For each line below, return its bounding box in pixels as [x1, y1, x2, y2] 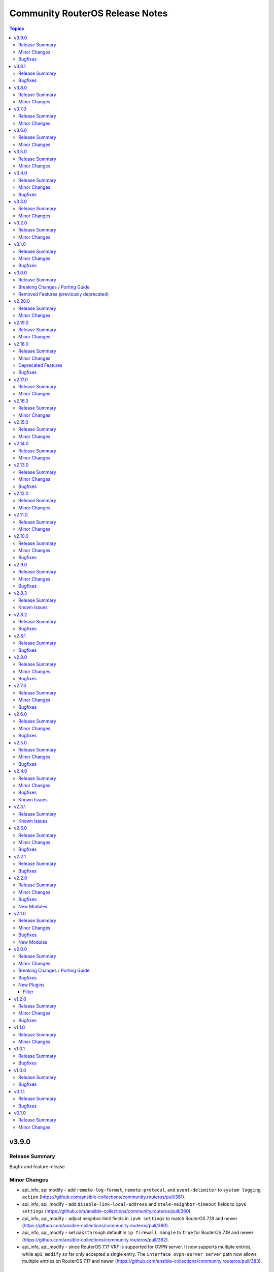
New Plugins [18, 981, 45, 988]
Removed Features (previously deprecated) [18, 291, 109, 297]
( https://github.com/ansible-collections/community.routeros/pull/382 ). [22, 1236, 169, 1242]
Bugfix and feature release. [9, 1163, 66, 1170]
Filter [23, 989, 34, 995]
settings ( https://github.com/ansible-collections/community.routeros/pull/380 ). [22, 1208, 192, 1215]
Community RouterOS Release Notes [9, 8, 168, 19]
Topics [9, 25, 24, 32]
